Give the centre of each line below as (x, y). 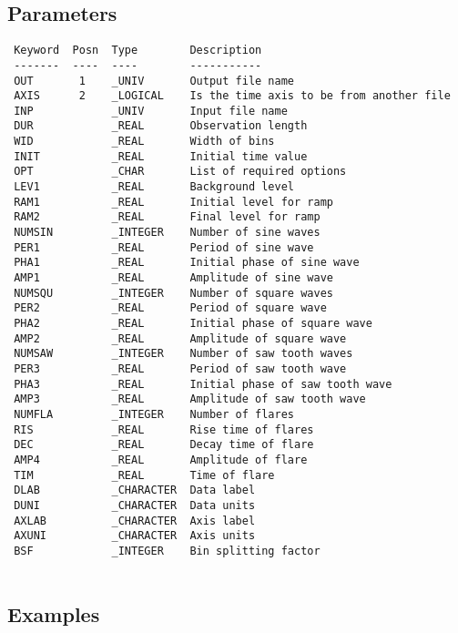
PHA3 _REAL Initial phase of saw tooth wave (203, 384)
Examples (54, 613)
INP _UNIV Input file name (151, 111)
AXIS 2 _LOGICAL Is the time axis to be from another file (232, 96)
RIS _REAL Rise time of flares (164, 429)
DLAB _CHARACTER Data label (135, 490)
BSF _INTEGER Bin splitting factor (167, 551)
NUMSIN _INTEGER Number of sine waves (167, 233)
